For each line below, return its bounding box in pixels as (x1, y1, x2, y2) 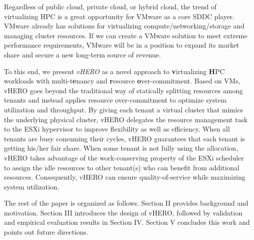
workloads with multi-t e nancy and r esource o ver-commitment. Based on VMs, (4, 76, 240, 86)
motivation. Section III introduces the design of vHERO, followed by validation (4, 207, 243, 217)
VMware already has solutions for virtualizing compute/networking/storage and (4, 21, 245, 31)
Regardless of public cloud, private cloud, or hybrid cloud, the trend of (4, 1, 217, 11)
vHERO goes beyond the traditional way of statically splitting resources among (4, 85, 243, 95)
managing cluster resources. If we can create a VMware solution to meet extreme (4, 30, 248, 40)
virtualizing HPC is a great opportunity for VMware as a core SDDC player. (4, 11, 235, 21)
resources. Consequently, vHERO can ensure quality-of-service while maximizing (4, 172, 246, 182)
